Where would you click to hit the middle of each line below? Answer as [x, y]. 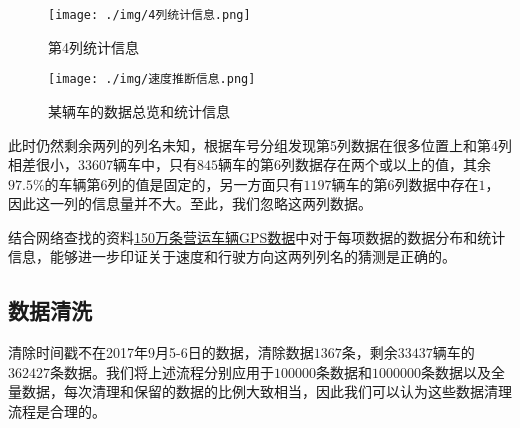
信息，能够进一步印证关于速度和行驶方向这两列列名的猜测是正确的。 [232, 256]
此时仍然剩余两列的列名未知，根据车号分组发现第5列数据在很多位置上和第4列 [260, 144]
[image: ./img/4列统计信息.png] [149, 15]
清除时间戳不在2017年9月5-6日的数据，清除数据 [161, 352]
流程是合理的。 [57, 411]
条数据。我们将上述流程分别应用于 [162, 371]
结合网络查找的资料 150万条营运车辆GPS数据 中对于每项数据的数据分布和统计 [257, 236]
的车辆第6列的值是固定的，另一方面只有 [174, 183]
